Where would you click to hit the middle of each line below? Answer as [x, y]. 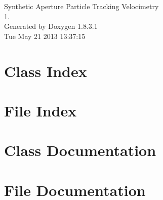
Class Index [46, 71]
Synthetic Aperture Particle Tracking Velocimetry [81, 6]
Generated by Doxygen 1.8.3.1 [51, 26]
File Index [40, 110]
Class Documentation [80, 150]
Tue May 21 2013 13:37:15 [45, 36]
